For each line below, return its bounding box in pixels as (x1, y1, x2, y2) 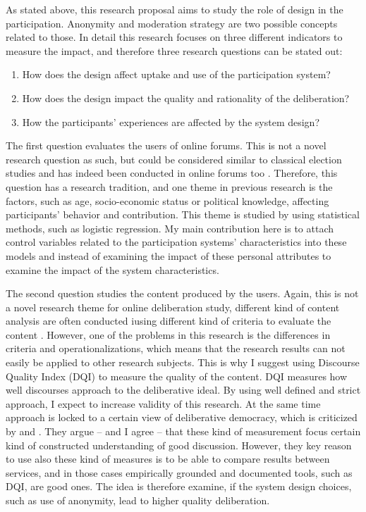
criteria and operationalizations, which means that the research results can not (6, 341, 346, 356)
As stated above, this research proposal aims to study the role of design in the (6, 2, 343, 16)
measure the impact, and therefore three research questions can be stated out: (6, 43, 343, 58)
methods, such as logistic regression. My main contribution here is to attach (6, 220, 334, 235)
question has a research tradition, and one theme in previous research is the (6, 179, 333, 194)
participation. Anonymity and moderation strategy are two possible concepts (6, 15, 338, 30)
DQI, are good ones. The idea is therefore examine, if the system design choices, (6, 479, 352, 494)
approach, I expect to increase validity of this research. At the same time (6, 396, 321, 411)
